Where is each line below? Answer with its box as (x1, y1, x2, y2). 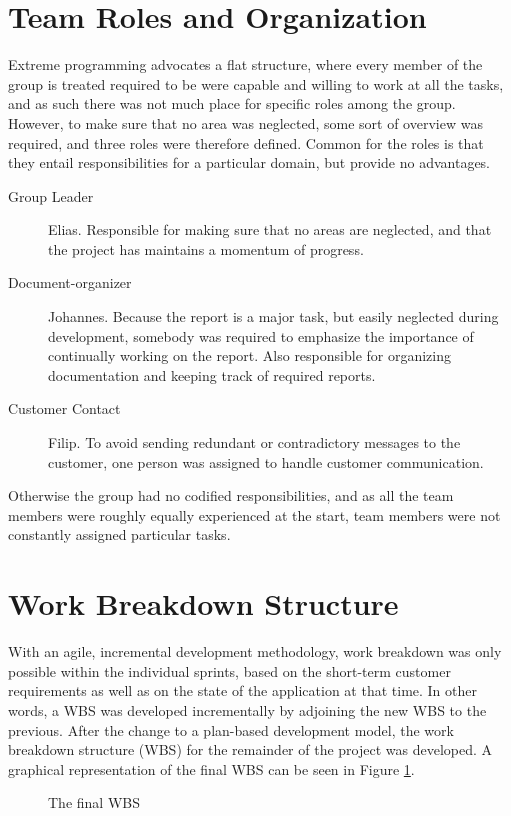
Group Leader (8, 185, 94, 206)
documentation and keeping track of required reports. (48, 364, 376, 385)
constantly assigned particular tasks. (8, 524, 231, 545)
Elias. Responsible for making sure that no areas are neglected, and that (48, 219, 492, 240)
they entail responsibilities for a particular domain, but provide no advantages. (8, 152, 491, 173)
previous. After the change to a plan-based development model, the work (8, 719, 454, 740)
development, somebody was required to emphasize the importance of (48, 325, 474, 346)
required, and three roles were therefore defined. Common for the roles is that (8, 132, 484, 153)
